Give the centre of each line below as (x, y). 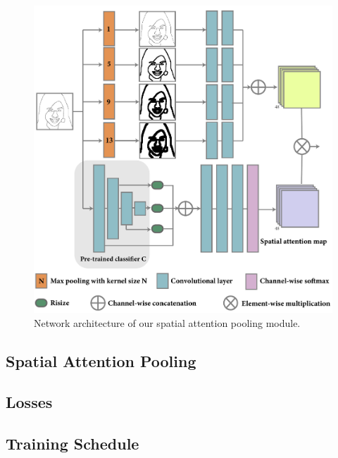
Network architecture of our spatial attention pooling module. (167, 322)
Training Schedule (73, 444)
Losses (29, 402)
